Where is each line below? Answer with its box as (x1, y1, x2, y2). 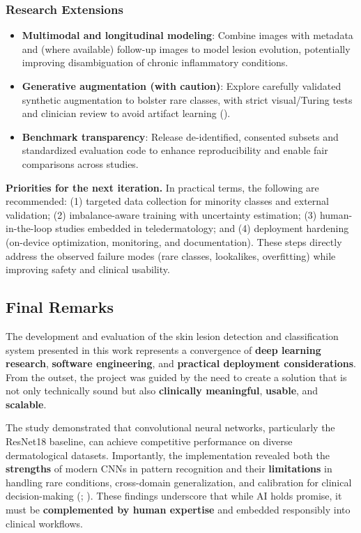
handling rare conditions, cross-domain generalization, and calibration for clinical (6, 474, 352, 489)
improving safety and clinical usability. (6, 262, 170, 277)
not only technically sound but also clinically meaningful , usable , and (6, 383, 318, 398)
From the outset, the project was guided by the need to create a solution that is (6, 369, 347, 384)
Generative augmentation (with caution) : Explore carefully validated (22, 79, 341, 93)
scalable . (6, 396, 47, 411)
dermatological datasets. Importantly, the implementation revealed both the (6, 447, 330, 462)
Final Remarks (6, 296, 114, 318)
